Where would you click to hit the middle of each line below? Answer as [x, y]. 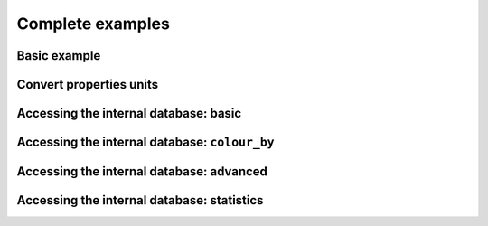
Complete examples [94, 24]
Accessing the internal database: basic [129, 113]
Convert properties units [88, 85]
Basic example [59, 56]
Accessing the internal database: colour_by [145, 142]
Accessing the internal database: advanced [142, 172]
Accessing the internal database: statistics [140, 200]
